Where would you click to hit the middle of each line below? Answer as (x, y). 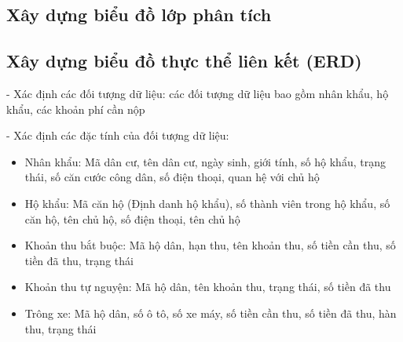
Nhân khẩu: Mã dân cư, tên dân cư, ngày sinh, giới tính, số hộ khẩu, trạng (205, 161)
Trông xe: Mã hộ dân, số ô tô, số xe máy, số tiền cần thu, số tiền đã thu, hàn (211, 313)
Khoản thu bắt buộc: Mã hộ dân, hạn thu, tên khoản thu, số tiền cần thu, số (210, 245)
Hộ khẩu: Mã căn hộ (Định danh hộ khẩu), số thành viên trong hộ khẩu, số (207, 203)
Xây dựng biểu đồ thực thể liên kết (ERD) (184, 61)
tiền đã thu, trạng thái (79, 260)
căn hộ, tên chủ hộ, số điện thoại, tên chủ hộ (132, 218)
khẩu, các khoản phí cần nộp (76, 109)
